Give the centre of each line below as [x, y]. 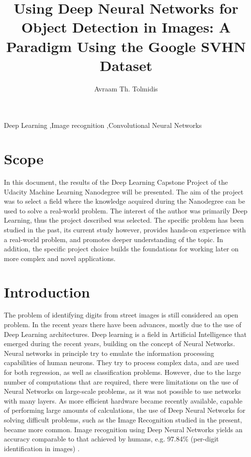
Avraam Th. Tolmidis [126, 88]
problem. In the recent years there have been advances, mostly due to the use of [123, 325]
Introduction [47, 291]
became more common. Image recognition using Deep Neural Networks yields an [123, 429]
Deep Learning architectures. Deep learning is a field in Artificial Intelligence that [125, 334]
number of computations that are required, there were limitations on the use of [121, 381]
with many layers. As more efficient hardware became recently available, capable [123, 400]
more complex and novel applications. [60, 258]
